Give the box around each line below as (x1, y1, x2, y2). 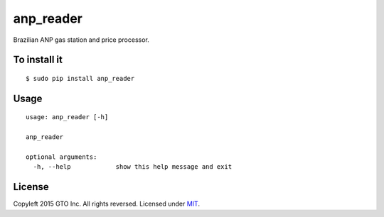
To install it (13, 54, 63, 66)
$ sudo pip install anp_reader (26, 74, 135, 82)
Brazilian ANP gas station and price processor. (13, 35, 149, 44)
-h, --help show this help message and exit (33, 163, 233, 171)
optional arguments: (26, 152, 97, 161)
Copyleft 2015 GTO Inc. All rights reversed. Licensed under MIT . (13, 199, 201, 208)
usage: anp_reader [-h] (26, 113, 109, 121)
